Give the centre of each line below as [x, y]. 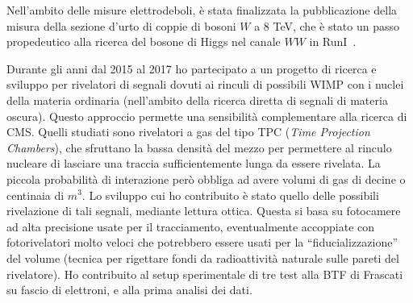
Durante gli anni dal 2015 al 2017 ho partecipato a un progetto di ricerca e [192, 68]
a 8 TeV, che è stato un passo [327, 25]
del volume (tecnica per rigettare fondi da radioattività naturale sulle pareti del [203, 257]
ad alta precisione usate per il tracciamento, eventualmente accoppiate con [191, 226]
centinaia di [35, 195]
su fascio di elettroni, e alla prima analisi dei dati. [129, 290]
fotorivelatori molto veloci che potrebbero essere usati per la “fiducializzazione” [202, 242]
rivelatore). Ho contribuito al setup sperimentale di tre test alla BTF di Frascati [205, 274]
